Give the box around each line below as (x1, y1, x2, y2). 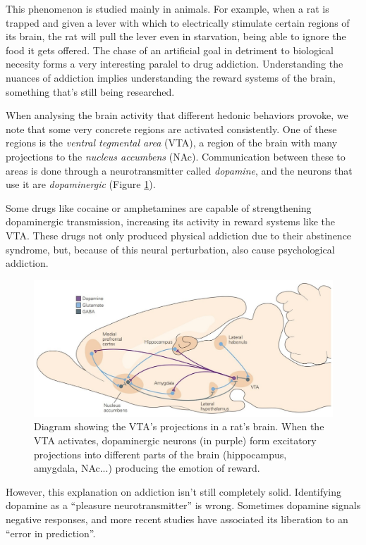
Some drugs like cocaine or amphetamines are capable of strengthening (6, 200, 312, 215)
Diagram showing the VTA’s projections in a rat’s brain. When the (34, 419, 324, 434)
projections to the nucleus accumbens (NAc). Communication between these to (6, 149, 346, 163)
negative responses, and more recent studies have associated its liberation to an (6, 512, 348, 527)
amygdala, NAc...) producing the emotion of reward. (34, 461, 260, 475)
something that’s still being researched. (6, 84, 175, 99)
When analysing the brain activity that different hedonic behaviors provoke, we (6, 108, 348, 123)
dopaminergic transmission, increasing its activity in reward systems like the (6, 214, 336, 229)
